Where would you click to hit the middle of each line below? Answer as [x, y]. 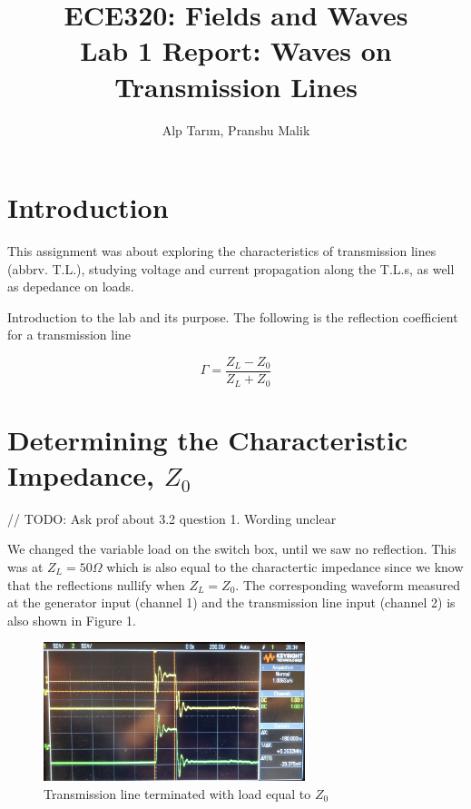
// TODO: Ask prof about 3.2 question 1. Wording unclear [172, 518]
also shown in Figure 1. [72, 620]
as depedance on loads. [71, 286]
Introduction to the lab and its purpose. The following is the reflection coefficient [233, 316]
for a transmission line [69, 335]
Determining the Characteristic [208, 439]
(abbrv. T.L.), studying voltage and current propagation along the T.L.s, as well [231, 268]
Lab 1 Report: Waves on [236, 50]
